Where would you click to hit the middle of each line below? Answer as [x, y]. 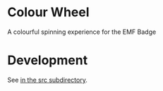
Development [48, 60]
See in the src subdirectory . [48, 80]
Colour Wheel [48, 12]
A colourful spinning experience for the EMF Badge [82, 32]
